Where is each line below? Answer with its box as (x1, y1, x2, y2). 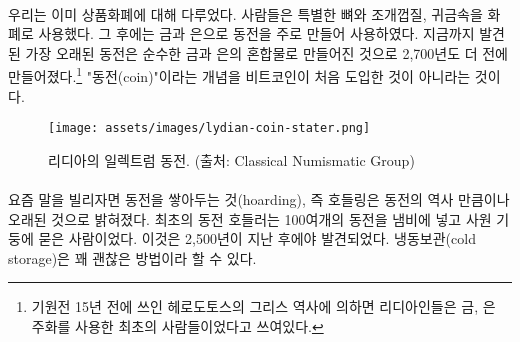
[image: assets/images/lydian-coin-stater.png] (48, 121, 371, 136)
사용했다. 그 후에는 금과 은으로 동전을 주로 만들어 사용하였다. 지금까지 (38, 23, 475, 44)
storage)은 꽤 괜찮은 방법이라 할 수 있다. (8, 247, 257, 268)
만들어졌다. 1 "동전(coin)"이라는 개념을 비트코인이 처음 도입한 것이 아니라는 (8, 63, 471, 87)
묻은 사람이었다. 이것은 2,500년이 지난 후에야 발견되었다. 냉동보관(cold (38, 228, 476, 249)
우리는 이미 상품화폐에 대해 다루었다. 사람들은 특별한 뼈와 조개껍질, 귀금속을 (8, 3, 483, 24)
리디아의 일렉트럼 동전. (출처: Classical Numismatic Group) (48, 149, 415, 170)
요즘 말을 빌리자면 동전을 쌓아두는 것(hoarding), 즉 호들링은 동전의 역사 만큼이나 (8, 189, 510, 210)
